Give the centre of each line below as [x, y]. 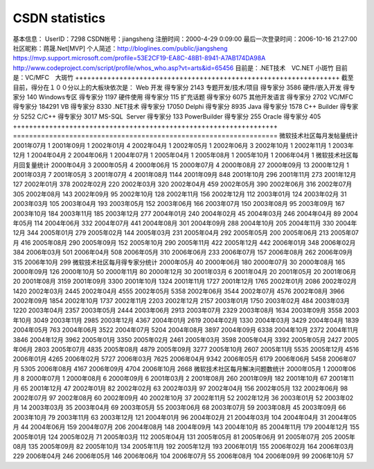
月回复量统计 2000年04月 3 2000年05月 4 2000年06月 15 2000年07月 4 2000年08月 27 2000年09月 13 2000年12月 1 [181, 165]
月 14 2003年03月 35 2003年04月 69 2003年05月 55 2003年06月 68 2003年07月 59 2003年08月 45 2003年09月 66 [179, 408]
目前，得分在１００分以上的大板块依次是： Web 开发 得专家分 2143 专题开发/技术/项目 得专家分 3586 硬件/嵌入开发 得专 [184, 87]
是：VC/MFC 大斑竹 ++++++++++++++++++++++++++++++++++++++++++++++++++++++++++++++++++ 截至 [183, 78]
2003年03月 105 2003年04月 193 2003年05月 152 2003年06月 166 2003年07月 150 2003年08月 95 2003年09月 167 [179, 204]
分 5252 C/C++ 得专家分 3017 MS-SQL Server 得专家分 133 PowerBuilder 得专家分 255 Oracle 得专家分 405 [167, 116]
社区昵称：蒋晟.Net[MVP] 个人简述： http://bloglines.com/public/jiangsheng [120, 48]
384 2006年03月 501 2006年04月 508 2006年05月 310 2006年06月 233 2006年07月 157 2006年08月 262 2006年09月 [183, 253]
